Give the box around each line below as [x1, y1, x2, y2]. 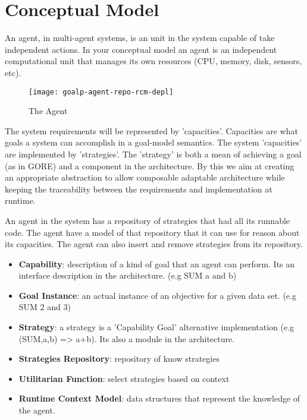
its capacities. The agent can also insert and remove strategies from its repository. [5, 238, 303, 250]
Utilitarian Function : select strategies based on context [18, 372, 230, 384]
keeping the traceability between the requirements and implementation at [5, 182, 272, 195]
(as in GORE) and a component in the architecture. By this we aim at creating [5, 159, 295, 172]
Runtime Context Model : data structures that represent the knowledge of [18, 392, 300, 405]
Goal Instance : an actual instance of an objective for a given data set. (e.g [18, 289, 296, 301]
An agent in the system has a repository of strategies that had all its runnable [5, 214, 290, 226]
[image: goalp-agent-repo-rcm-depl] [29, 87, 174, 96]
